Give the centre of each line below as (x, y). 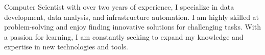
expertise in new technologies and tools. (66, 47)
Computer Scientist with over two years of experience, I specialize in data (119, 7)
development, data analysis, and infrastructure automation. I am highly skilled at (132, 17)
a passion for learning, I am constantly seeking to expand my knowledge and (124, 36)
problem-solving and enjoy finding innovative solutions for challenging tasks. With (132, 27)
